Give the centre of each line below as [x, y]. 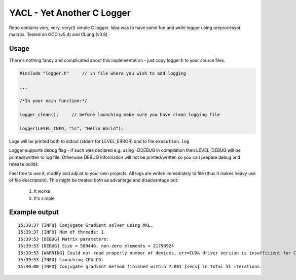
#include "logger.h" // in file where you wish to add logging [103, 73]
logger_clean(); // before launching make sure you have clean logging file [120, 115]
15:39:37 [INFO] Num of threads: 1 [61, 232]
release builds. [24, 164]
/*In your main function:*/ [53, 101]
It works [42, 191]
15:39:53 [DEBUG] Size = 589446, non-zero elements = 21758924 [96, 246]
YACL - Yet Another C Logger [70, 13]
